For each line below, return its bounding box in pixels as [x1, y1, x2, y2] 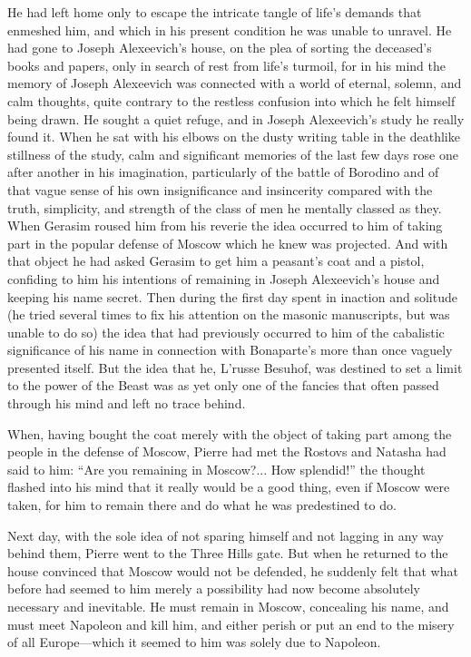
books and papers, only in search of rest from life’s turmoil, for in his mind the [7, 55, 446, 74]
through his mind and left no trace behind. [7, 394, 246, 413]
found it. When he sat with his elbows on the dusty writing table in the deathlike [7, 127, 460, 146]
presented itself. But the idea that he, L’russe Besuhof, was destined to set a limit [7, 358, 463, 377]
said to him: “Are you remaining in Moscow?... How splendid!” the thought [7, 459, 426, 478]
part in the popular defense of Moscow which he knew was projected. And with [7, 233, 448, 252]
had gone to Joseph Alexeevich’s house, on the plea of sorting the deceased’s [7, 38, 432, 57]
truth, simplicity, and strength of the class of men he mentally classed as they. [7, 198, 442, 217]
